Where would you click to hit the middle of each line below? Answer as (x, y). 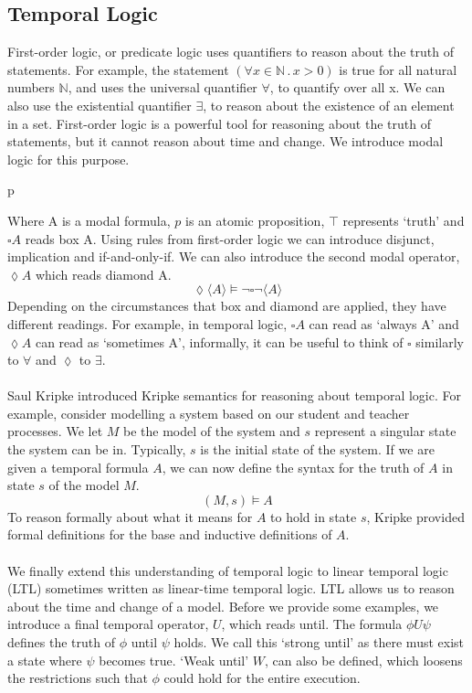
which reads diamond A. (103, 274)
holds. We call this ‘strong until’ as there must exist (319, 642)
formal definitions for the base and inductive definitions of (170, 534)
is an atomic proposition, (255, 220)
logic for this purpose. (68, 159)
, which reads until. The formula (312, 624)
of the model (84, 485)
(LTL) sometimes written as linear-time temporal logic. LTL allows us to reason (231, 588)
